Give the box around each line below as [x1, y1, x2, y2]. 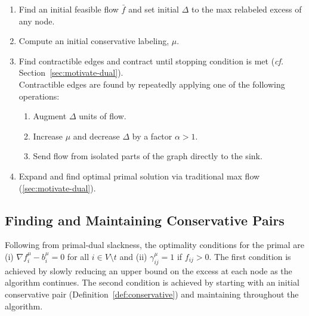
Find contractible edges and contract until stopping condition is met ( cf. [18, 54, 284, 67]
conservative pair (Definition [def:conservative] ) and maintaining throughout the [5, 287, 299, 300]
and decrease [73, 129, 120, 142]
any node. [18, 14, 55, 27]
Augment [33, 110, 67, 122]
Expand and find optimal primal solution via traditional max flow [18, 169, 260, 182]
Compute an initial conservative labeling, [18, 35, 169, 47]
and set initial [128, 3, 179, 15]
